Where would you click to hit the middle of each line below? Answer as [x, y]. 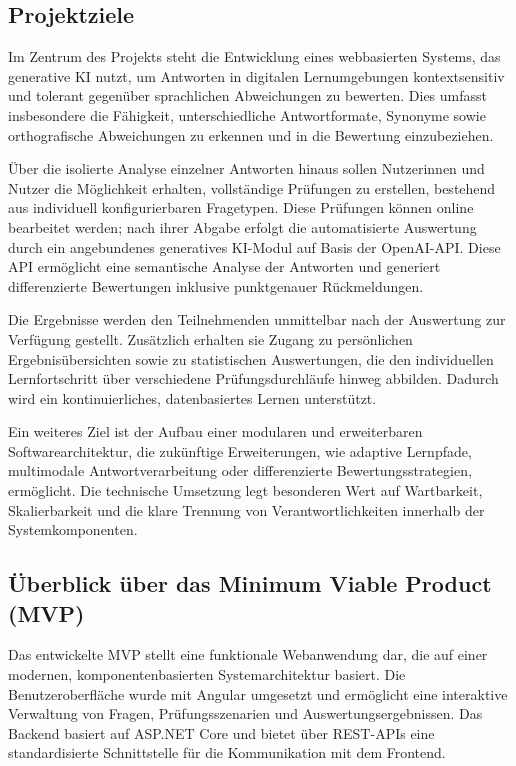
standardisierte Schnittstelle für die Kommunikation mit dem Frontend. [227, 752]
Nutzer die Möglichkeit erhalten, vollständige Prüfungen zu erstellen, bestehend [252, 187]
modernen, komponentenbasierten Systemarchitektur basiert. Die [207, 674]
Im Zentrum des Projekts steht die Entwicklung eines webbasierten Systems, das [254, 56]
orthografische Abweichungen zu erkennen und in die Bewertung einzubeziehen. [251, 134]
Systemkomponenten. [73, 529]
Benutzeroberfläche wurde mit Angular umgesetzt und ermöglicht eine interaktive [258, 693]
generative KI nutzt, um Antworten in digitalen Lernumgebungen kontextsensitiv [256, 75]
